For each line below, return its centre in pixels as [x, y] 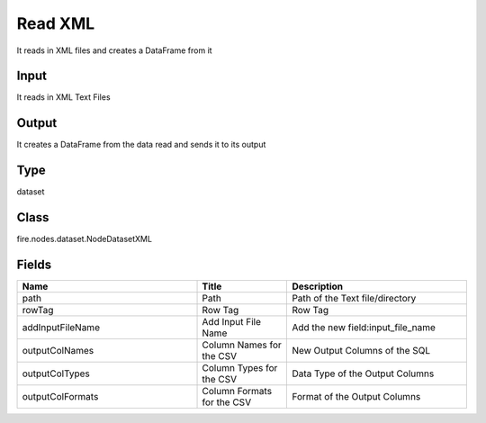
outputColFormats [60, 397]
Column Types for [240, 368]
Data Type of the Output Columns [363, 373]
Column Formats [237, 391]
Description [318, 286]
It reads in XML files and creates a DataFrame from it [114, 50]
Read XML [56, 23]
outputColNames [58, 351]
